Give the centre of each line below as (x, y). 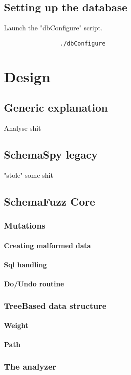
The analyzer (30, 366)
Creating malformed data (47, 245)
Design (27, 76)
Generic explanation (56, 107)
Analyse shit (22, 128)
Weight (16, 325)
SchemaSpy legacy (51, 154)
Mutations (25, 225)
